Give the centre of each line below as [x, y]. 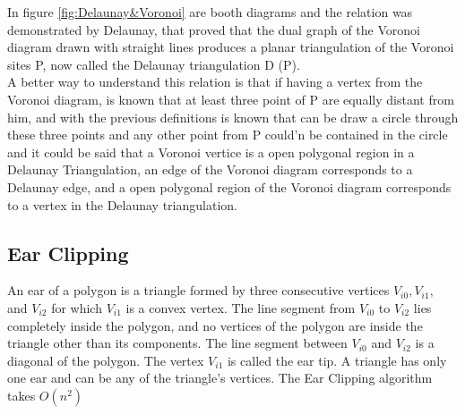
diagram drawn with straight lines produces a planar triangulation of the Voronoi [231, 47]
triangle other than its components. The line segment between [177, 343]
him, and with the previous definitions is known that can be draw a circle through [233, 117]
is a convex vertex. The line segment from [241, 307]
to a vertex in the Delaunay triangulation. [122, 204]
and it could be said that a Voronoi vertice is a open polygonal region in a [211, 152]
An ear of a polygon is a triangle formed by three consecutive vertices [198, 290]
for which [77, 307]
